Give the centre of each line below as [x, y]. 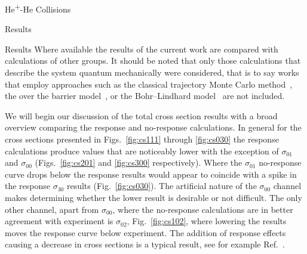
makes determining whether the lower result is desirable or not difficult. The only [153, 197]
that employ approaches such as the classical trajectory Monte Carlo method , [149, 84]
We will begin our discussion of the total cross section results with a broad [141, 115]
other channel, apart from [52, 209]
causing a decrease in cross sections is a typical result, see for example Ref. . [145, 244]
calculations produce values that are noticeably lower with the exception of [142, 151]
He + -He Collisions [38, 8]
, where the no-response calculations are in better [203, 209]
